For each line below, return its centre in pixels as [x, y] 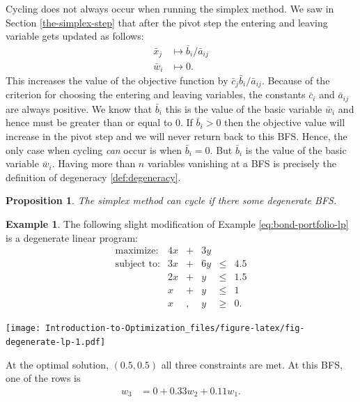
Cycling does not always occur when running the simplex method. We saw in [170, 8]
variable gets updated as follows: [75, 36]
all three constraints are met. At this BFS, [252, 364]
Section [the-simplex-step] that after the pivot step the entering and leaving [167, 22]
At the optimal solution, [57, 364]
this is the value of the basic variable [244, 108]
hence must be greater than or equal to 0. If [99, 122]
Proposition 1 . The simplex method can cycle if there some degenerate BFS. [171, 200]
